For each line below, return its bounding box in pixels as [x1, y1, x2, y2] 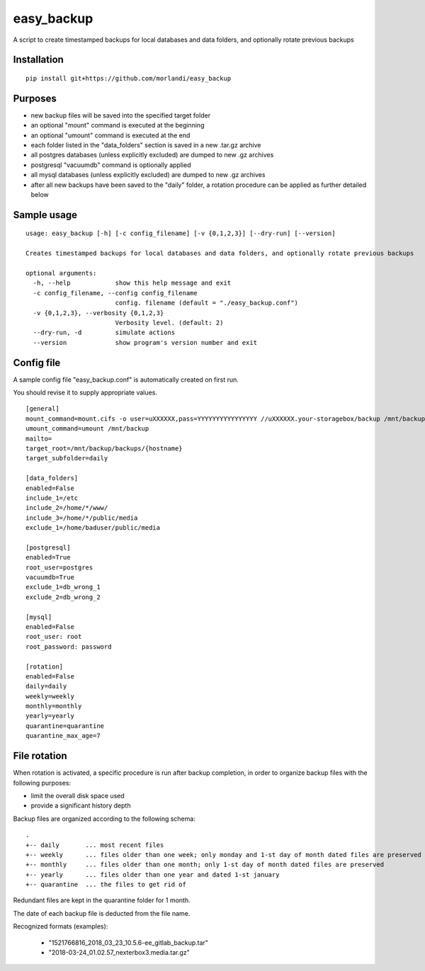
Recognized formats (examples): [13, 922, 108, 931]
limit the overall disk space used [30, 791, 125, 800]
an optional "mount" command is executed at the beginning [30, 121, 205, 130]
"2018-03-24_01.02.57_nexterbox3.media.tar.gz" [48, 948, 191, 957]
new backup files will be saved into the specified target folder [30, 110, 211, 120]
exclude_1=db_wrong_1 [25, 583, 101, 591]
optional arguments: [25, 269, 97, 277]
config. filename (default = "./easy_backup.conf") [115, 299, 299, 307]
